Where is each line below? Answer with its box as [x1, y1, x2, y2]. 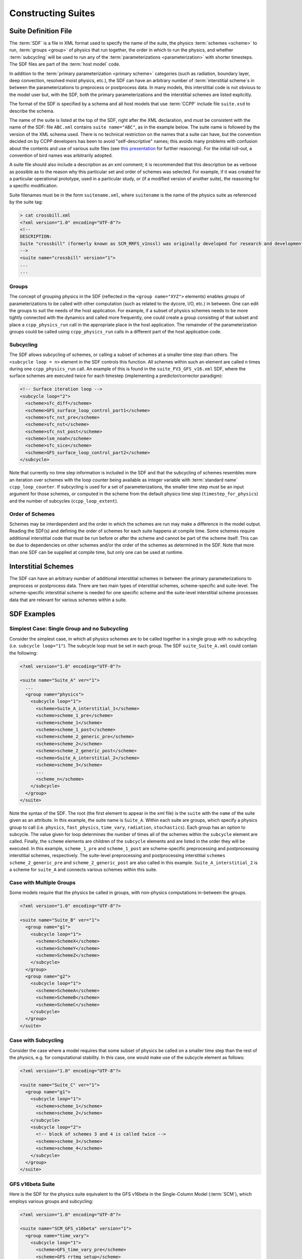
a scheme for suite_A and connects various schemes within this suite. [9, 867, 158, 873]
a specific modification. [9, 183, 58, 189]
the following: [9, 650, 38, 656]
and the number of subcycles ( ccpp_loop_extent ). [9, 498, 118, 504]
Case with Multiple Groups [9, 879, 75, 886]
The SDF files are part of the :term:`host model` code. [9, 61, 121, 67]
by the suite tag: [9, 199, 43, 205]
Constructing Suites [9, 8, 95, 19]
